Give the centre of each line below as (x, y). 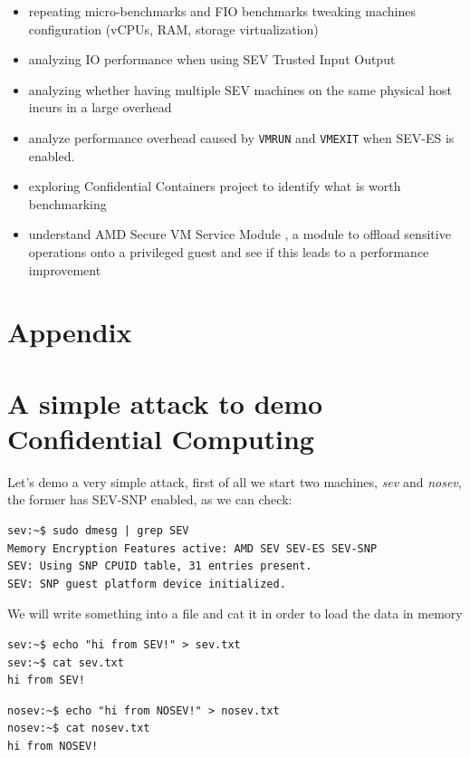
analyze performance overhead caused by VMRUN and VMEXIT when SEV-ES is (241, 137)
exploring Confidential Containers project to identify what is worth (215, 186)
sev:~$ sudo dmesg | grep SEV (98, 531)
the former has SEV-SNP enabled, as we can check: (150, 499)
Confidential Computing (161, 438)
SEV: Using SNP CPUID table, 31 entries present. (160, 566)
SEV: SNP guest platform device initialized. (147, 584)
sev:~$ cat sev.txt (66, 662)
